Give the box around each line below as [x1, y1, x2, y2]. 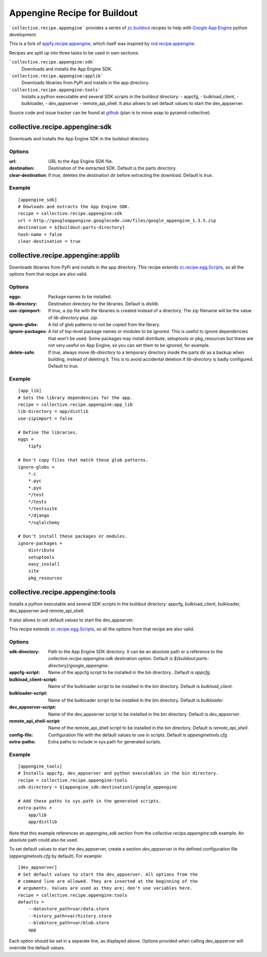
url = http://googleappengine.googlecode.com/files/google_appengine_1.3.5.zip [18, 218, 216, 223]
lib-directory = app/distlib [18, 409, 89, 414]
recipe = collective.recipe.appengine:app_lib [18, 402, 133, 407]
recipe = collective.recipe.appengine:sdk [18, 211, 123, 217]
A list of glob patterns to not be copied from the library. [48, 321, 161, 327]
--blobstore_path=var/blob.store [28, 920, 110, 926]
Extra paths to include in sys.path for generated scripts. [48, 739, 162, 745]
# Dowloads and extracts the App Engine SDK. [18, 204, 131, 210]
